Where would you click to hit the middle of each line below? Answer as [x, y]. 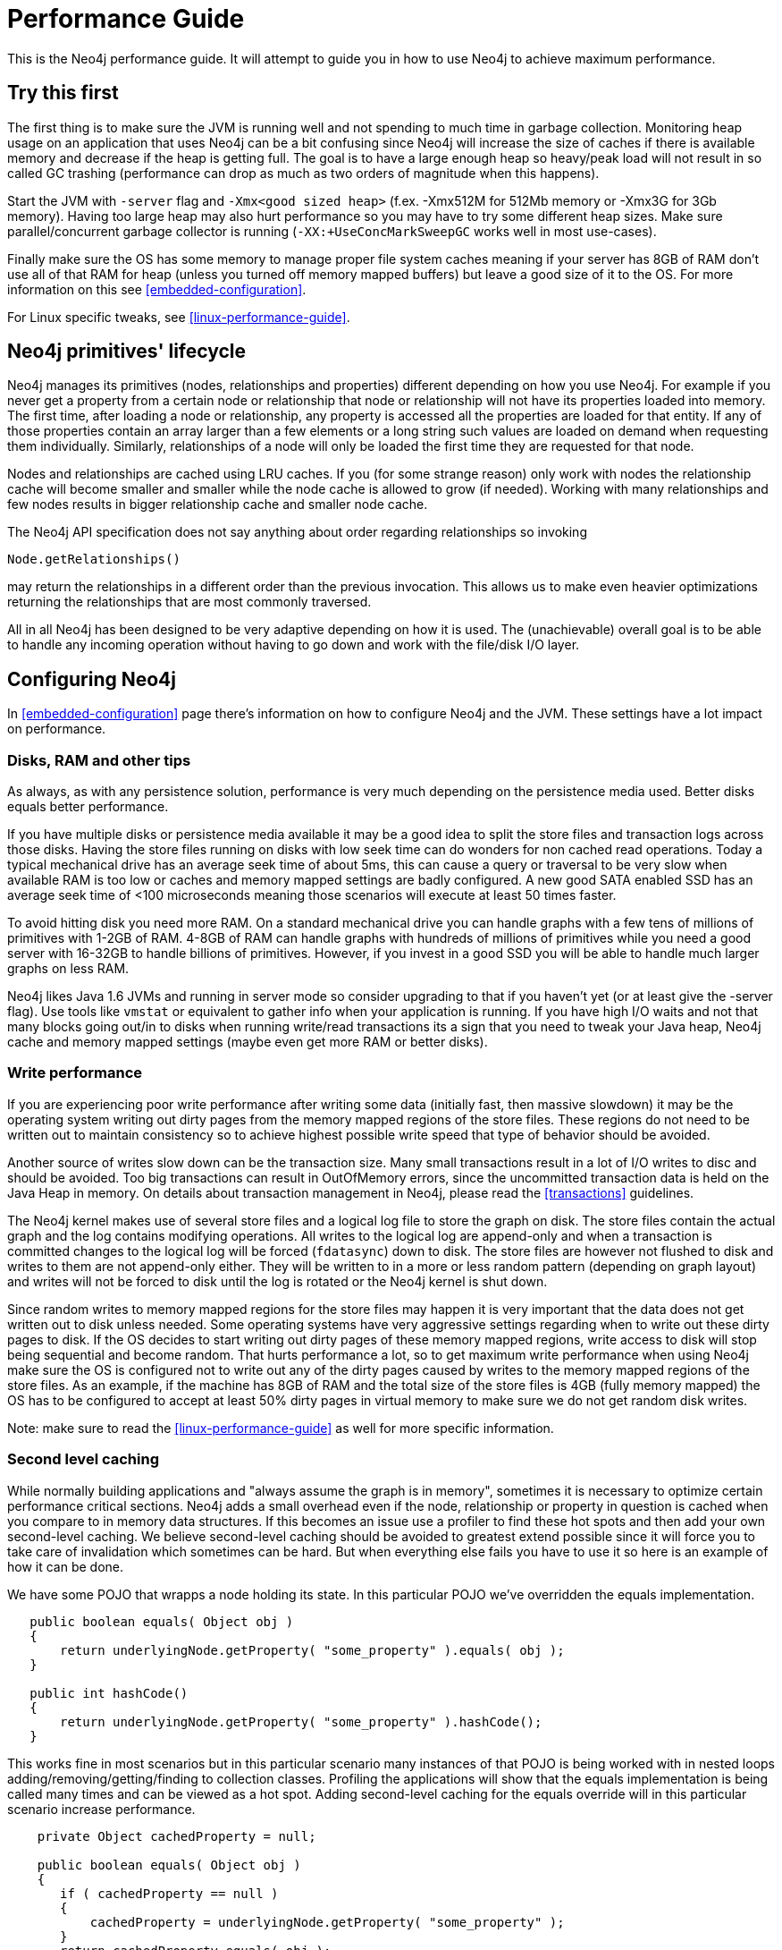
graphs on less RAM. [68, 969]
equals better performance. [88, 807]
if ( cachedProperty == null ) [169, 1893]
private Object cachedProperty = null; [177, 1836]
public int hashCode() [109, 1693]
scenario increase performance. [101, 1809]
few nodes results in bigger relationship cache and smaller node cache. [218, 504]
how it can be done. [66, 1566]
